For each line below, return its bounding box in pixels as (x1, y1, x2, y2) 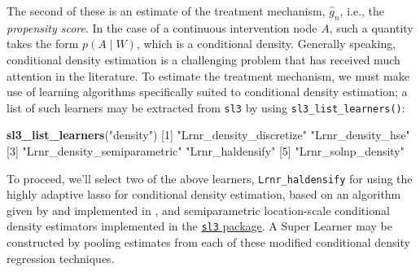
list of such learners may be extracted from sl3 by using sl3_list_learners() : (7, 99, 405, 116)
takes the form (7, 35, 79, 52)
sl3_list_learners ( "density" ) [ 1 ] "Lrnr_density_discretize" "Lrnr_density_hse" (7, 126, 410, 143)
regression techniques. (7, 249, 115, 266)
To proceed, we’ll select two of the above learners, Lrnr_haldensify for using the (7, 169, 413, 186)
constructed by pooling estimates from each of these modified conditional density (7, 234, 410, 251)
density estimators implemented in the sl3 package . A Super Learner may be (7, 217, 392, 235)
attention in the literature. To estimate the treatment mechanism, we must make (7, 67, 409, 84)
